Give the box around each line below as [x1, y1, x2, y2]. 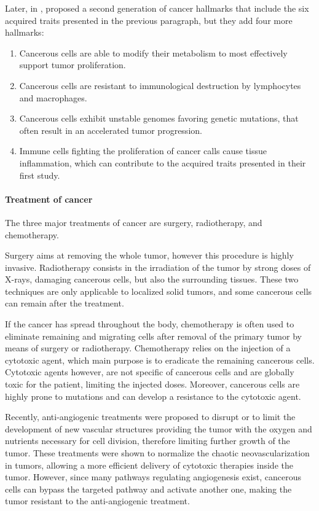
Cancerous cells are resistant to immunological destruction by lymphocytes [19, 79, 301, 92]
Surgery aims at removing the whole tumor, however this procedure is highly [5, 249, 294, 262]
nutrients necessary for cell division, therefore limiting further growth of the [5, 434, 290, 447]
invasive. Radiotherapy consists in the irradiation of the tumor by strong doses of [5, 260, 311, 273]
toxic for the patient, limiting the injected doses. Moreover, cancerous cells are [5, 378, 300, 391]
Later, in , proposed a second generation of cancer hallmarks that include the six [5, 2, 309, 14]
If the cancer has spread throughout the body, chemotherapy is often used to [5, 318, 294, 330]
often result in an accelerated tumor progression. [19, 123, 202, 136]
